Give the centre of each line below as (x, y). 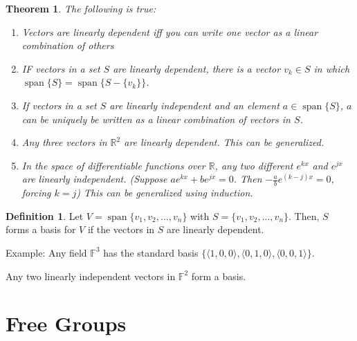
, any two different (254, 165)
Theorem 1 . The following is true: (81, 8)
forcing (36, 193)
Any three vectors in (64, 142)
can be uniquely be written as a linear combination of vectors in (156, 119)
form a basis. (219, 276)
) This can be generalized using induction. (165, 193)
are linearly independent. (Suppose (94, 179)
